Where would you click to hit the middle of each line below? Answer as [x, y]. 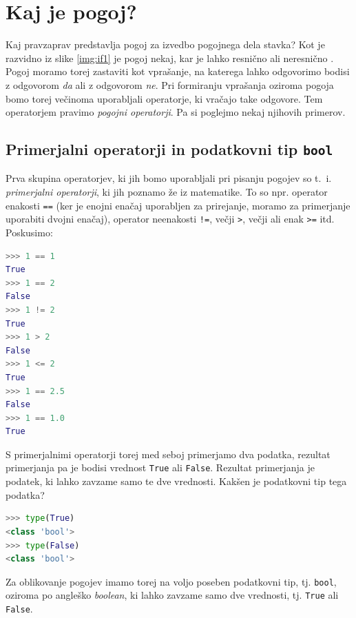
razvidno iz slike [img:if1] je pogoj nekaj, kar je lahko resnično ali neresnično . [170, 58]
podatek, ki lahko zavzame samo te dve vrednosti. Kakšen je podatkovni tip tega [176, 481]
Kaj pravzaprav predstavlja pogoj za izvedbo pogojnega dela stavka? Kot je [165, 44]
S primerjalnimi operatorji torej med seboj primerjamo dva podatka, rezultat [168, 454]
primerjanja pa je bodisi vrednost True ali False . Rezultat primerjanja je [160, 467]
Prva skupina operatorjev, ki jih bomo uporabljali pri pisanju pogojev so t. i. [169, 178]
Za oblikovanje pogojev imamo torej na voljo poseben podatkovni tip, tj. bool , [171, 581]
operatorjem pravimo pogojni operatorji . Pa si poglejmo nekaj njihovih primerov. [176, 112]
